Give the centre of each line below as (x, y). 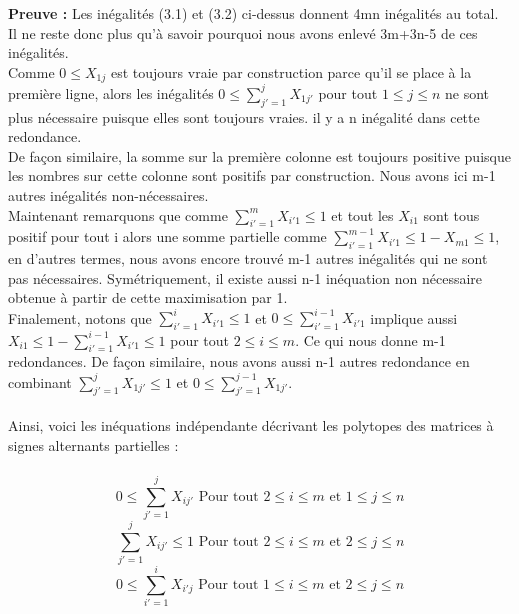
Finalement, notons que (80, 317)
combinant (40, 381)
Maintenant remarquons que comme (118, 214)
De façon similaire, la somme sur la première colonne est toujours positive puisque (259, 155)
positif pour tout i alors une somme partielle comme (167, 236)
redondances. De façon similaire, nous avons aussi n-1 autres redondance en (239, 361)
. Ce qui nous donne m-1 (370, 339)
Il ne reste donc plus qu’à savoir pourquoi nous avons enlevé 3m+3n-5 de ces (243, 32)
